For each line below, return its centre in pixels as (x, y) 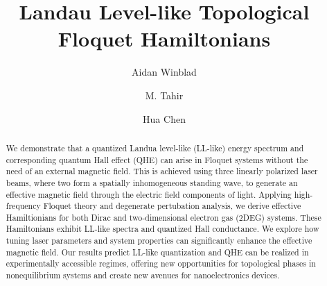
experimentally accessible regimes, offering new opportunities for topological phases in (161, 263)
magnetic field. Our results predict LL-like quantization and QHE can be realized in (157, 252)
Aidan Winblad (164, 72)
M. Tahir (164, 95)
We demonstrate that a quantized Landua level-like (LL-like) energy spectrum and (155, 148)
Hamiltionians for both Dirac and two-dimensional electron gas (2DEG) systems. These (163, 217)
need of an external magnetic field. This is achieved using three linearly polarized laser (162, 171)
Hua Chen (164, 118)
